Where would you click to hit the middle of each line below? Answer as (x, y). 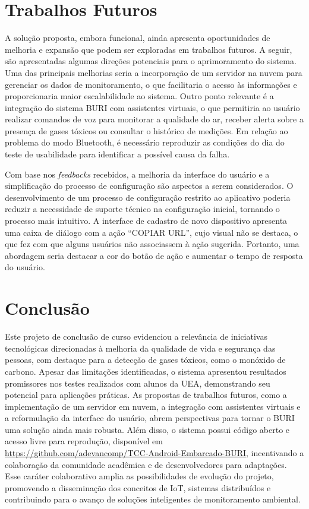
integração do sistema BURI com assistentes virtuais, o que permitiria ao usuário (152, 107)
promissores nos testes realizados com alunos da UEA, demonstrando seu (138, 383)
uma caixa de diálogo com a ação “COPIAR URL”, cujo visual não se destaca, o (152, 232)
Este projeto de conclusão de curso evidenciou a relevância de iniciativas (136, 336)
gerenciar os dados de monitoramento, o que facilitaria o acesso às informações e (151, 84)
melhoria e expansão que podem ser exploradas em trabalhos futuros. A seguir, (149, 49)
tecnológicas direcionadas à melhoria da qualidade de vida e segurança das (140, 348)
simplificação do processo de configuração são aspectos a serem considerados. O (149, 186)
